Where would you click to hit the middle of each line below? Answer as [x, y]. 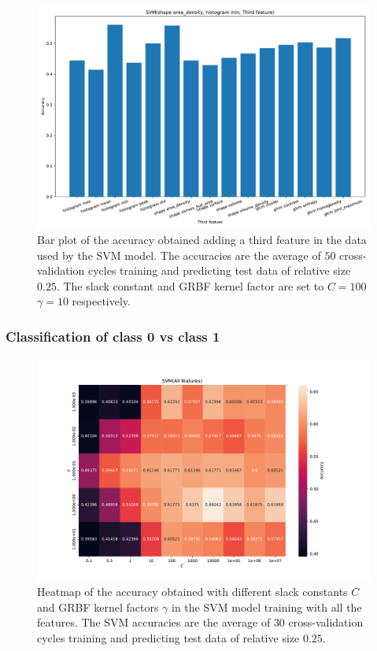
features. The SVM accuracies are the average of [154, 622]
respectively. [101, 301]
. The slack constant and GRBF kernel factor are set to [190, 285]
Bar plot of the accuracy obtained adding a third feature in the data [202, 239]
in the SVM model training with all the [267, 607]
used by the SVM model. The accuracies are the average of [179, 255]
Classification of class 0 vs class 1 [113, 336]
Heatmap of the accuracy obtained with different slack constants [192, 592]
